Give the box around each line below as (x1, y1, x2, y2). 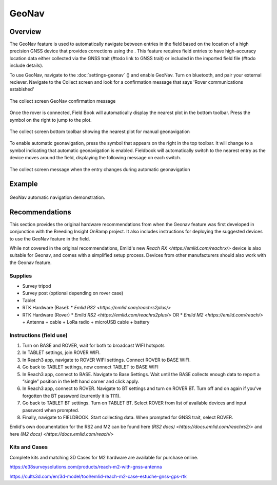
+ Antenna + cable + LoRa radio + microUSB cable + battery (22, 319, 150, 325)
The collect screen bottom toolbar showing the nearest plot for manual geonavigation (9, 128, 190, 135)
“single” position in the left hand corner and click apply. (22, 378, 140, 384)
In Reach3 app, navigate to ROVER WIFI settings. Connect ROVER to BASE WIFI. (22, 357, 191, 363)
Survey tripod (22, 283, 51, 289)
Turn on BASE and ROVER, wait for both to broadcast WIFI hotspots (22, 342, 165, 349)
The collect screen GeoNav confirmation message (9, 98, 116, 104)
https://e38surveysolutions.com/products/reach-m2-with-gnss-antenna (9, 464, 162, 470)
